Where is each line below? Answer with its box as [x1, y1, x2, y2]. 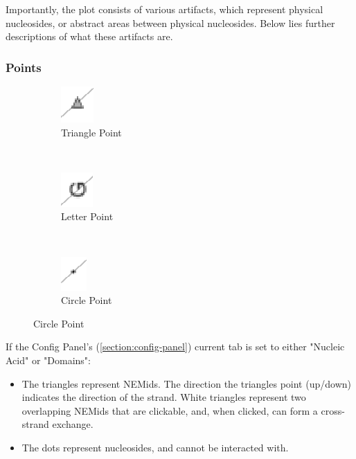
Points [6, 58, 42, 75]
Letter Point [61, 209, 114, 224]
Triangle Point [61, 125, 122, 139]
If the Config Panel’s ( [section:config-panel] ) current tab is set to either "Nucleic [6, 339, 345, 354]
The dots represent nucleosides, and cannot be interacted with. [21, 440, 289, 454]
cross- [321, 403, 345, 417]
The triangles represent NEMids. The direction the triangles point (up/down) [21, 376, 351, 390]
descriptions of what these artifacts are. [6, 29, 173, 44]
